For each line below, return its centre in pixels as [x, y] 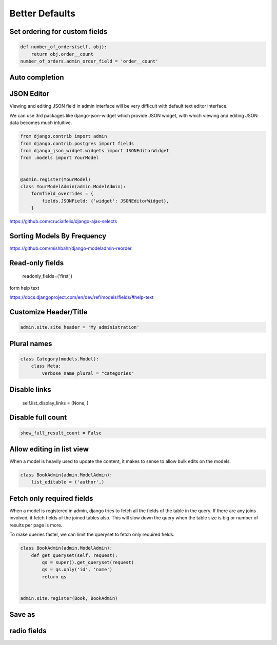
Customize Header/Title [48, 312]
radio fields [28, 631]
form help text [24, 288]
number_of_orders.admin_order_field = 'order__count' [89, 61]
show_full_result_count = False [61, 433]
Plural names [31, 344]
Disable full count [38, 418]
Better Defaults [42, 13]
